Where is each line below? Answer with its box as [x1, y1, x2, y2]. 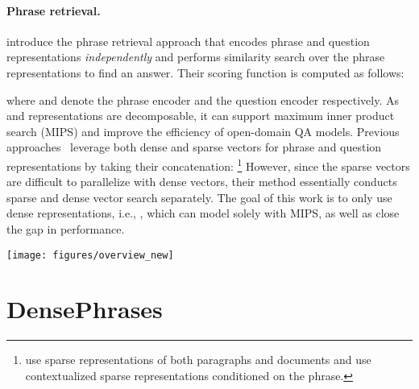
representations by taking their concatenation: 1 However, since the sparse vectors [6, 155, 410, 174]
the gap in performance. [6, 220, 125, 237]
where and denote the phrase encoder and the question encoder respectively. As [6, 91, 399, 108]
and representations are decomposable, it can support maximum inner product [6, 107, 395, 124]
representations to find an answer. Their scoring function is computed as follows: [6, 64, 404, 81]
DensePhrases [6, 292, 163, 325]
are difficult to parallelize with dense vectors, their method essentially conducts [6, 173, 397, 190]
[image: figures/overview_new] [6, 249, 174, 261]
